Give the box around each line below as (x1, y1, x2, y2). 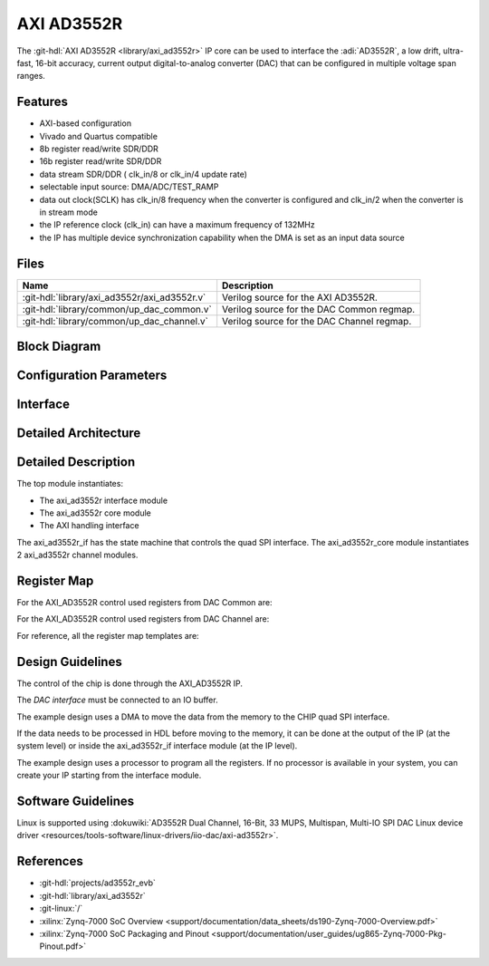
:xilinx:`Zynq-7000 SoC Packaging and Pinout (39, 928, 210, 939)
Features (16, 94, 68, 110)
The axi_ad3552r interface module (39, 495, 168, 506)
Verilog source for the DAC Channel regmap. (222, 314, 412, 327)
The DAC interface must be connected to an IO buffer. (16, 694, 218, 706)
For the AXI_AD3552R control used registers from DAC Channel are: (16, 613, 270, 624)
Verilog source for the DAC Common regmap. (222, 303, 416, 315)
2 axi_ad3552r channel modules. (16, 549, 139, 561)
